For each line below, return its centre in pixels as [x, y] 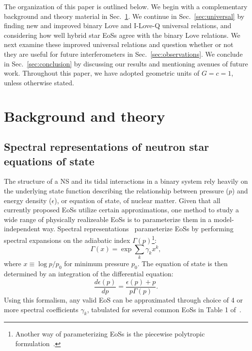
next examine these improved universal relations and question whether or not [119, 44]
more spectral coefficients [41, 309]
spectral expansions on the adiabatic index [67, 240]
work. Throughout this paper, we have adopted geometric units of [102, 73]
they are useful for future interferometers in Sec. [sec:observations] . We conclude [123, 54]
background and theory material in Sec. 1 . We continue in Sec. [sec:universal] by [124, 16]
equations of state [49, 161]
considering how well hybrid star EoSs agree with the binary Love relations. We [122, 35]
